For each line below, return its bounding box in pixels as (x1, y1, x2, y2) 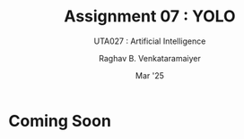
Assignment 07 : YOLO (64, 6, 236, 27)
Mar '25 (135, 69, 165, 81)
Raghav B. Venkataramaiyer (99, 53, 201, 63)
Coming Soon (8, 110, 111, 131)
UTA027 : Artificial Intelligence (93, 36, 206, 46)
